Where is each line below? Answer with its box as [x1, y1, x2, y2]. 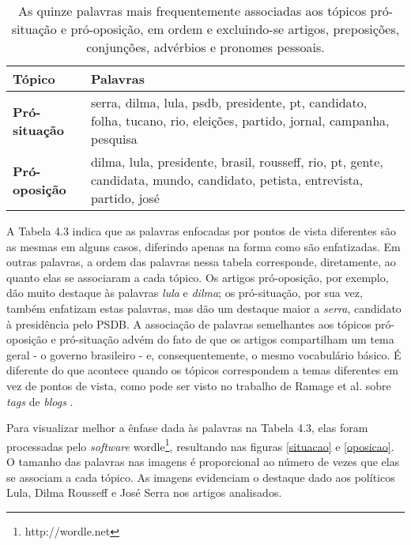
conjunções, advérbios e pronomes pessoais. [86, 38, 325, 56]
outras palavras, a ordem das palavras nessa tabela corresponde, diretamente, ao [6, 254, 396, 270]
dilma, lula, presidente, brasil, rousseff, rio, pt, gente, [90, 152, 383, 171]
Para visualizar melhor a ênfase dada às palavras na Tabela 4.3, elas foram [6, 419, 368, 436]
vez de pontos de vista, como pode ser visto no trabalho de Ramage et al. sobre [6, 377, 391, 393]
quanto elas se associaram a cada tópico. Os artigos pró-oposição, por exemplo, [6, 269, 389, 285]
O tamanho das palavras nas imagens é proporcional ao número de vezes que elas [6, 453, 400, 469]
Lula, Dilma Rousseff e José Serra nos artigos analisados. [6, 484, 282, 501]
